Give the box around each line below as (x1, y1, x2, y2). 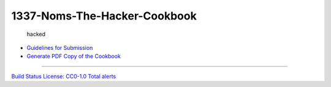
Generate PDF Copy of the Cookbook (26, 52, 121, 60)
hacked (26, 30, 46, 38)
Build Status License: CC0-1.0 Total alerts (11, 72, 116, 80)
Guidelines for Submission (26, 44, 93, 51)
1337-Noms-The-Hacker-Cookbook (11, 9, 197, 23)
